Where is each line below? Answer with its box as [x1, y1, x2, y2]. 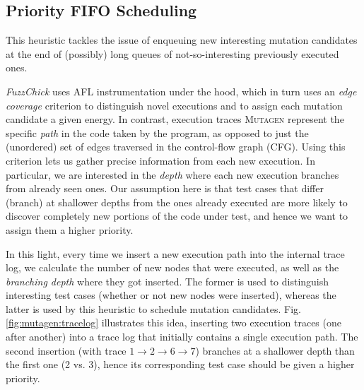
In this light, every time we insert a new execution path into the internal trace [6, 246, 345, 261]
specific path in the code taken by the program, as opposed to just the [6, 125, 309, 140]
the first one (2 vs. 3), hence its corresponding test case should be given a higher [6, 357, 355, 372]
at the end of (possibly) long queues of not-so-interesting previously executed [6, 46, 339, 61]
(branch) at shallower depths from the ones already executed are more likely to [6, 194, 348, 209]
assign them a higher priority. [6, 222, 134, 237]
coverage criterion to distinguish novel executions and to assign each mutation [6, 97, 343, 112]
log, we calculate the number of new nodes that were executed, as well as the [6, 260, 339, 275]
